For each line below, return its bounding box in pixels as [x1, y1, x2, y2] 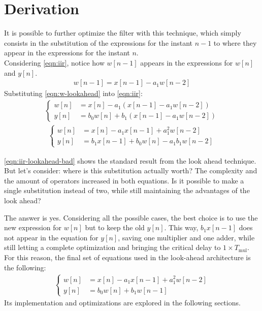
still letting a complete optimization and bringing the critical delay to [4, 242, 221, 253]
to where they [213, 37, 257, 48]
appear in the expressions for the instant [4, 47, 130, 58]
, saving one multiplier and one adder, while [118, 232, 255, 242]
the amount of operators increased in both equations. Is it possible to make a [4, 175, 244, 185]
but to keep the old [85, 222, 145, 233]
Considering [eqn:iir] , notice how [4, 57, 105, 68]
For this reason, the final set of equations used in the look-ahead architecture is [4, 252, 251, 262]
